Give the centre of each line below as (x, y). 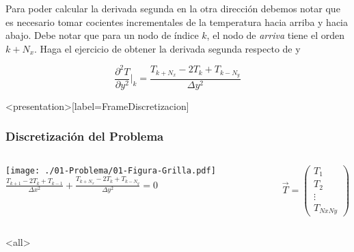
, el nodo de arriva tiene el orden (276, 35)
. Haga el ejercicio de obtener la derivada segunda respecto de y (167, 48)
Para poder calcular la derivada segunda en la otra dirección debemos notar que (173, 8)
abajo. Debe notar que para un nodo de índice (102, 35)
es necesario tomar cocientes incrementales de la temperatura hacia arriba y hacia (177, 22)
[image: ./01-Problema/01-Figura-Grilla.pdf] (111, 170)
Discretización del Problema (85, 136)
